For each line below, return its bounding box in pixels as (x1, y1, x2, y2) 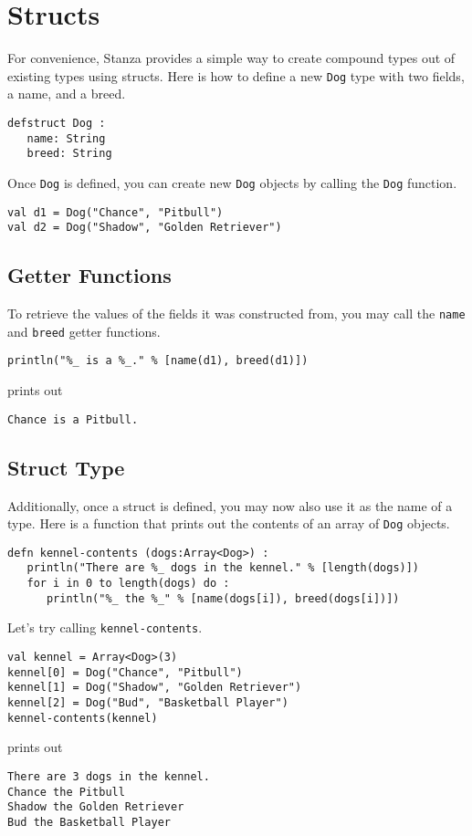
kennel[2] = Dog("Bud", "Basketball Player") (7, 696, 288, 710)
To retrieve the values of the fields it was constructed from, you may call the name (7, 304, 466, 323)
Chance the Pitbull (7, 785, 125, 799)
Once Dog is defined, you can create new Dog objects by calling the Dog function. (7, 172, 457, 192)
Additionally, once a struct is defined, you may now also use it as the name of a (7, 496, 453, 515)
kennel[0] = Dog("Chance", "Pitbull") (7, 665, 243, 679)
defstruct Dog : (7, 116, 106, 130)
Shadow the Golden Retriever (7, 800, 184, 814)
